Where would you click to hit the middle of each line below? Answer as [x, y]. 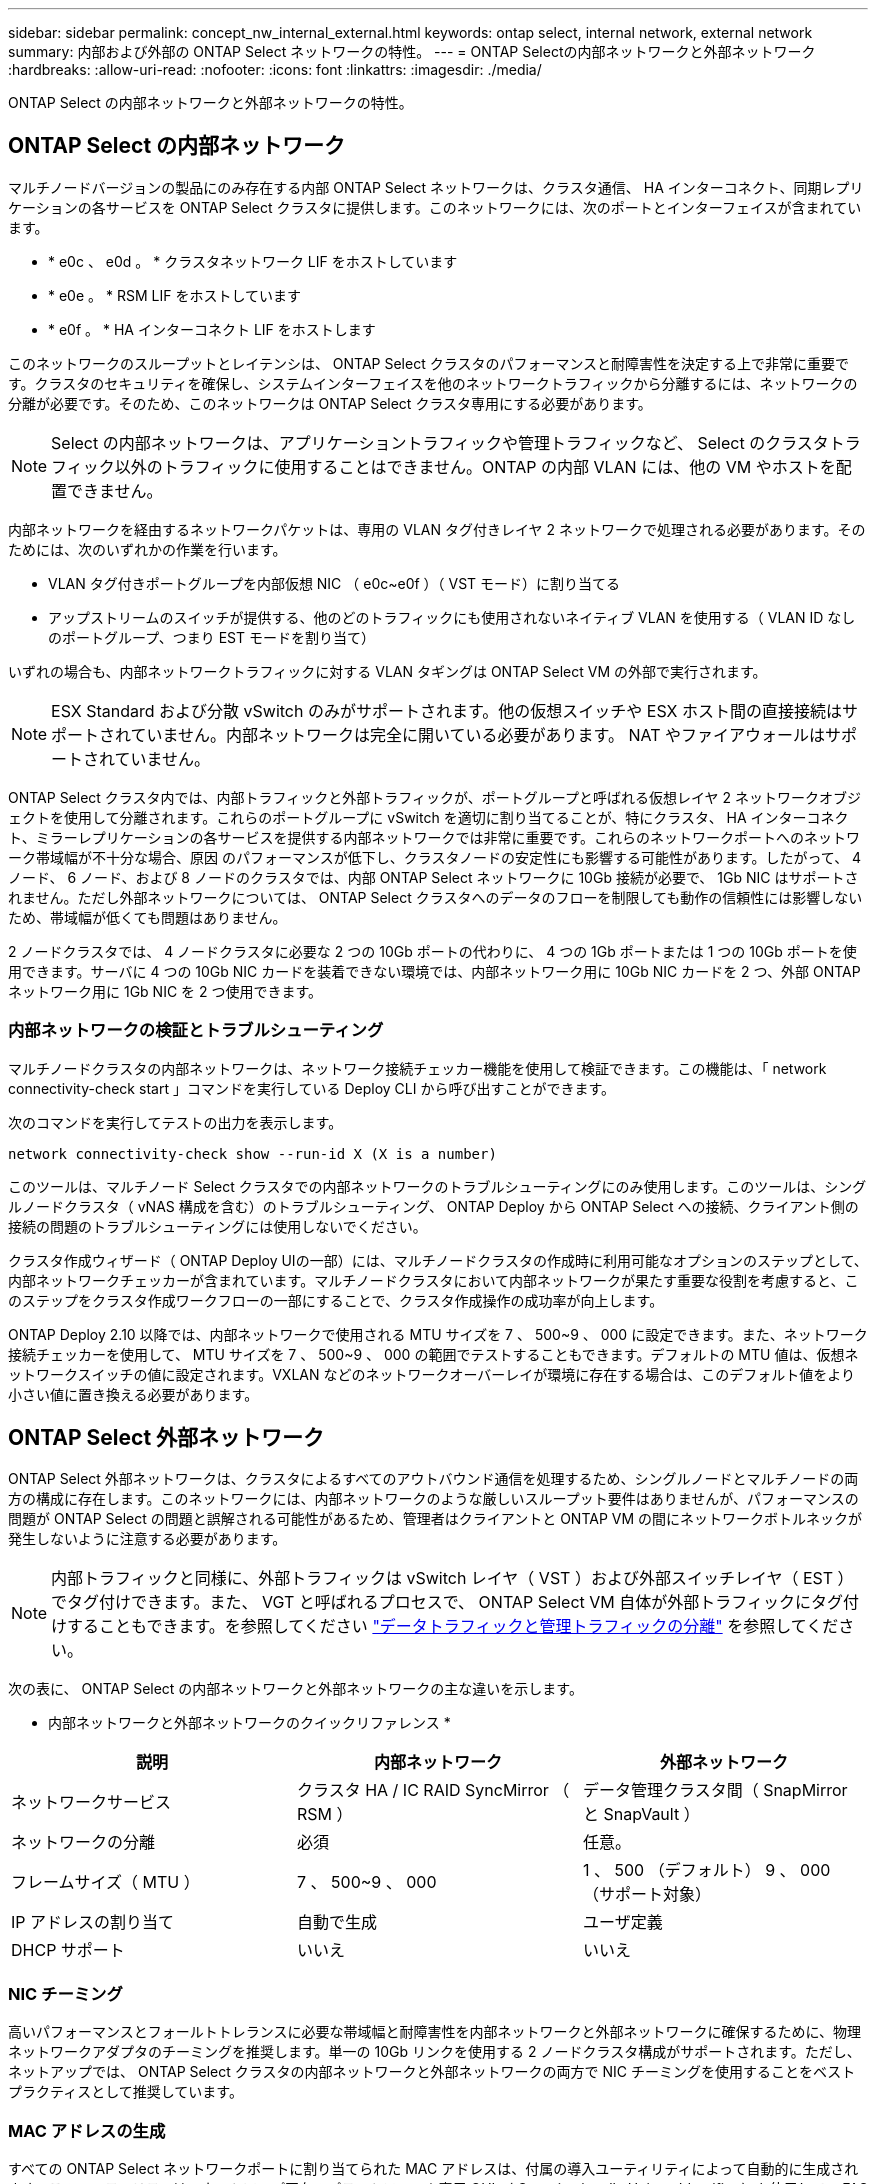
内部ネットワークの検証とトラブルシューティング [196, 1030]
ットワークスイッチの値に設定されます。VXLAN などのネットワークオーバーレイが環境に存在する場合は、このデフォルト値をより [432, 1374]
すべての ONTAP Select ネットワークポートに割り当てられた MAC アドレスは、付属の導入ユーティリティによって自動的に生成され [433, 2168]
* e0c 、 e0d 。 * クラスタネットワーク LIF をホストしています [253, 261]
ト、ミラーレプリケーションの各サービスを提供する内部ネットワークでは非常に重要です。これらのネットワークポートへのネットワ [434, 837]
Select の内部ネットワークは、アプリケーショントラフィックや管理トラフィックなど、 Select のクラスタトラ [456, 442]
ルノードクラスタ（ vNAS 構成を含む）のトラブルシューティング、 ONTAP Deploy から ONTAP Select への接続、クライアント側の [433, 1206]
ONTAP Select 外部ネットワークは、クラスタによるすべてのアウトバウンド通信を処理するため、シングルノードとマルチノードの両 [433, 1479]
